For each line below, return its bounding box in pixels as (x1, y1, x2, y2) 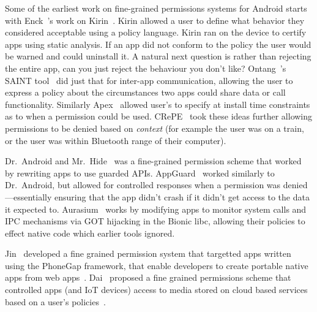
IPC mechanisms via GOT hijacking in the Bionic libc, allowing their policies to (5, 215, 305, 227)
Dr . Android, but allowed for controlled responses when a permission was (5, 178, 281, 191)
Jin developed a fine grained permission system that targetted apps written (5, 247, 291, 260)
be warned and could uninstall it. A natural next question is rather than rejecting (5, 50, 311, 63)
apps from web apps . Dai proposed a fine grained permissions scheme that (5, 271, 291, 284)
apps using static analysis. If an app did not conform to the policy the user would (5, 37, 311, 50)
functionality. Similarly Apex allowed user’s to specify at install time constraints (5, 97, 310, 110)
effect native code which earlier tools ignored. (5, 226, 175, 239)
